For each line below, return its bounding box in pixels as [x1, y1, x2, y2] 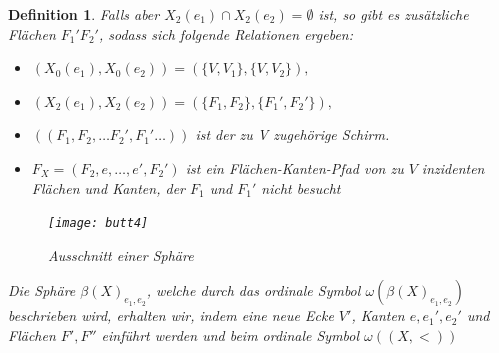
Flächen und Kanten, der [31, 177, 185, 198]
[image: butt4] [48, 216, 149, 231]
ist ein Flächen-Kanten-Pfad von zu [185, 157, 404, 178]
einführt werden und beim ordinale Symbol [101, 325, 360, 345]
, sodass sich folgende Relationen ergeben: [98, 23, 353, 44]
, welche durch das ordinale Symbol [146, 280, 361, 301]
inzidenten [421, 157, 485, 178]
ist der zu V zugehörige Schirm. [195, 124, 390, 145]
